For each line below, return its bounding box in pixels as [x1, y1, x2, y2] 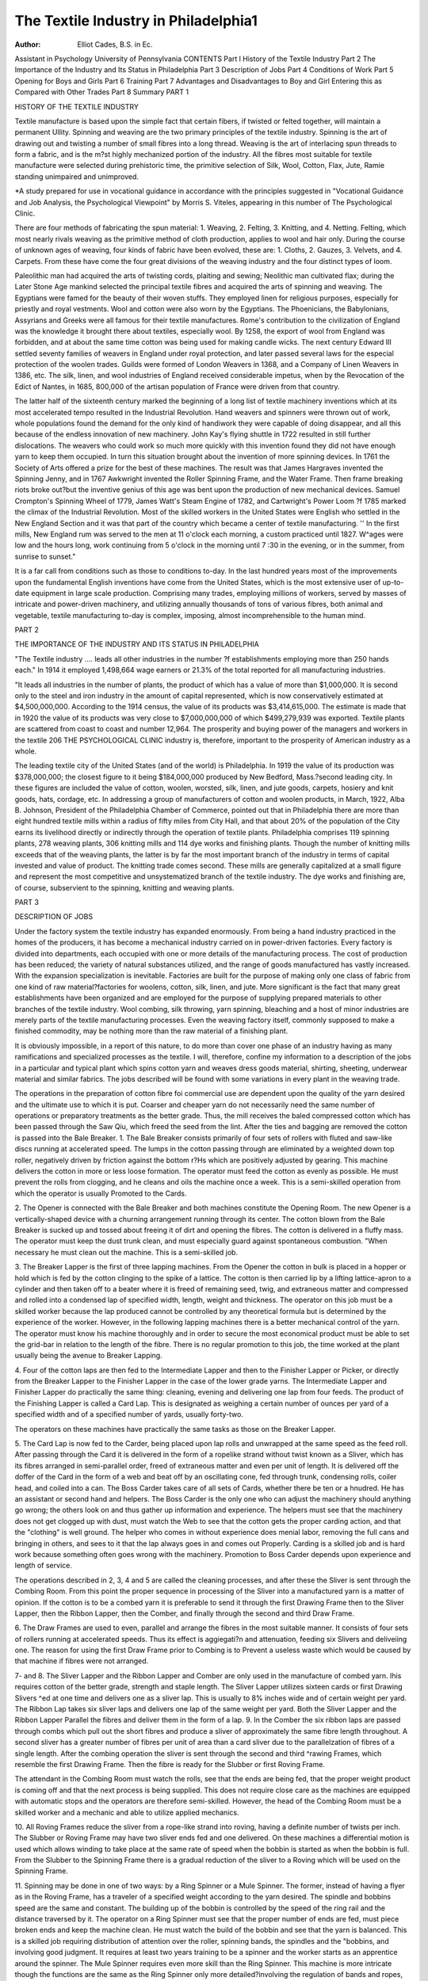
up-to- [382, 577, 404, 586]
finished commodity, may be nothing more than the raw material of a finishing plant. [14, 1026, 289, 1036]
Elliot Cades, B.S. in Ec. [77, 40, 153, 49]
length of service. [14, 1561, 73, 1571]
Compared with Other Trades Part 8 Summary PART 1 [14, 87, 189, 97]
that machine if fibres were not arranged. [14, 1656, 149, 1666]
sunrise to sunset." [14, 552, 76, 561]
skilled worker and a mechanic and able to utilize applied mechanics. [14, 1807, 239, 1817]
